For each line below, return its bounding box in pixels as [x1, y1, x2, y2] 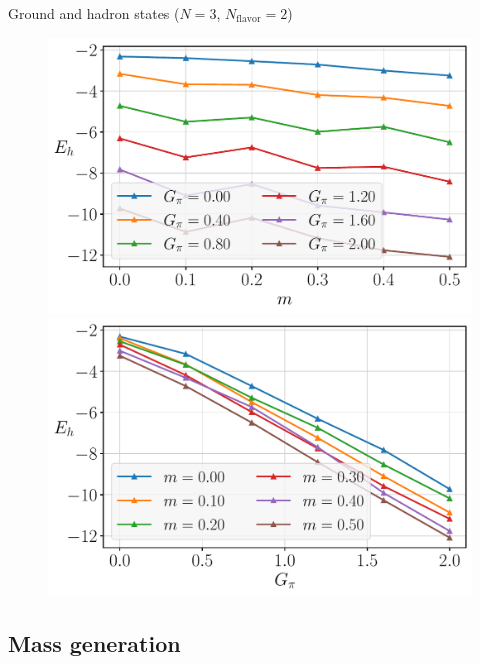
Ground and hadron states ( [8, 3, 180, 23]
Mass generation [8, 627, 181, 658]
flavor [236, 14, 261, 25]
